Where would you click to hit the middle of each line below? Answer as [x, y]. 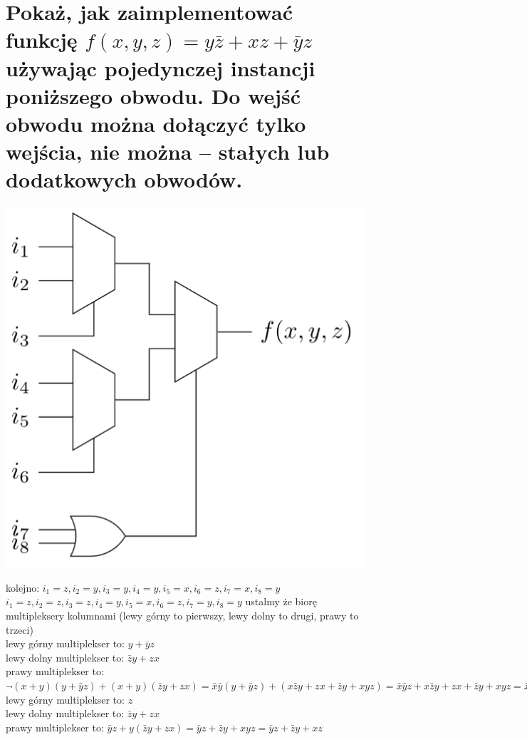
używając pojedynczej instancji [161, 67]
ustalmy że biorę [281, 601]
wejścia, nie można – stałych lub [168, 151]
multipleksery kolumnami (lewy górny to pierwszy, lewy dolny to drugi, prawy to [182, 615]
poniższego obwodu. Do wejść [153, 95]
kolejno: [23, 587]
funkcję [42, 40]
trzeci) [20, 629]
